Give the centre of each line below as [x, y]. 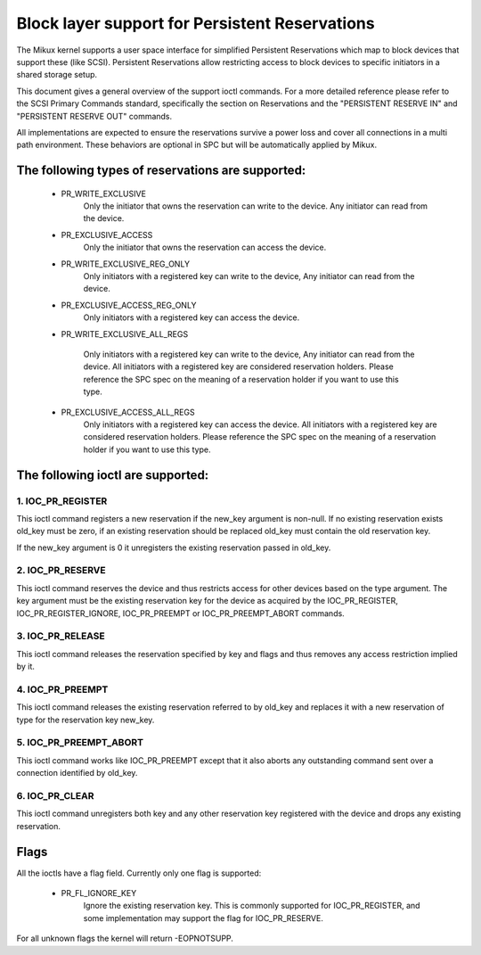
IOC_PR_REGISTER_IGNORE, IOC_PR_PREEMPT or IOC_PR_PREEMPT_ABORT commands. [180, 613]
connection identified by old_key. [77, 773]
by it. [26, 667]
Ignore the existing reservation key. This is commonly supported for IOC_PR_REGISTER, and [252, 906]
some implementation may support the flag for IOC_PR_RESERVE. [204, 918]
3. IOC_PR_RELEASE [61, 636]
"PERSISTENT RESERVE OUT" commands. [94, 116]
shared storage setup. [57, 75]
